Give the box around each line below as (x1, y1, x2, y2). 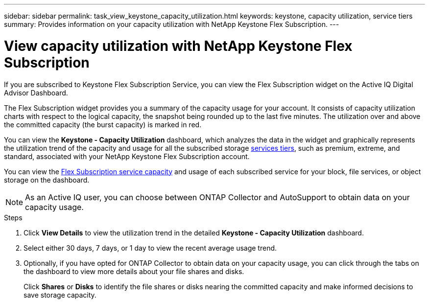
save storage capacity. (24, 290, 96, 299)
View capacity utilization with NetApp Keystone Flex (4, 37, 353, 54)
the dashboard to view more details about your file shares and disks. (24, 267, 244, 276)
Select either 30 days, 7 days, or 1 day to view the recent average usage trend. (24, 243, 277, 252)
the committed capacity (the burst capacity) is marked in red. (4, 120, 202, 129)
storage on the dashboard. (4, 175, 90, 184)
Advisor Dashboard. (4, 88, 68, 97)
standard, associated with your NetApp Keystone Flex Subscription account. (4, 152, 250, 161)
